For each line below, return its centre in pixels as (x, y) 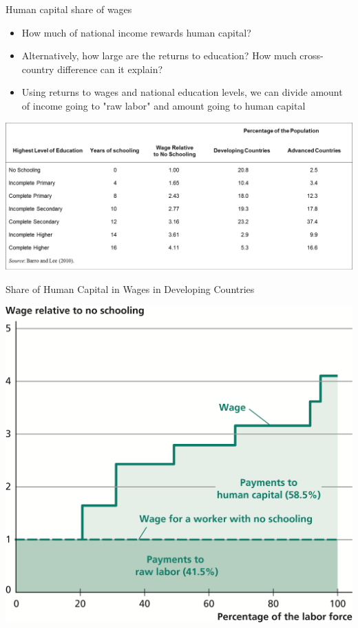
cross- (312, 55)
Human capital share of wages (69, 9)
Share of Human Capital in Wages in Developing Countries (130, 288)
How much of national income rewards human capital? (136, 32)
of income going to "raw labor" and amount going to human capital (164, 105)
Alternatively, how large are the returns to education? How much (159, 55)
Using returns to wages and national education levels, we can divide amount (182, 92)
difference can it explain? (110, 69)
